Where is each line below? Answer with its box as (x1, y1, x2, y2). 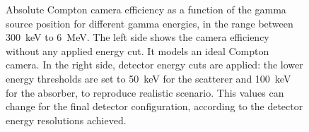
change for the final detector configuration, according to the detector (6, 99, 303, 114)
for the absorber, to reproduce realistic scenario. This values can (6, 85, 284, 100)
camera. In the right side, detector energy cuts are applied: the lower (6, 57, 303, 72)
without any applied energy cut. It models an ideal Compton (6, 43, 269, 58)
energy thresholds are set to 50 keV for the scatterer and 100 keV (6, 71, 291, 85)
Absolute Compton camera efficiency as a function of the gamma (6, 2, 286, 16)
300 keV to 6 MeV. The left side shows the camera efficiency (6, 30, 269, 44)
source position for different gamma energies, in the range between (6, 16, 293, 30)
